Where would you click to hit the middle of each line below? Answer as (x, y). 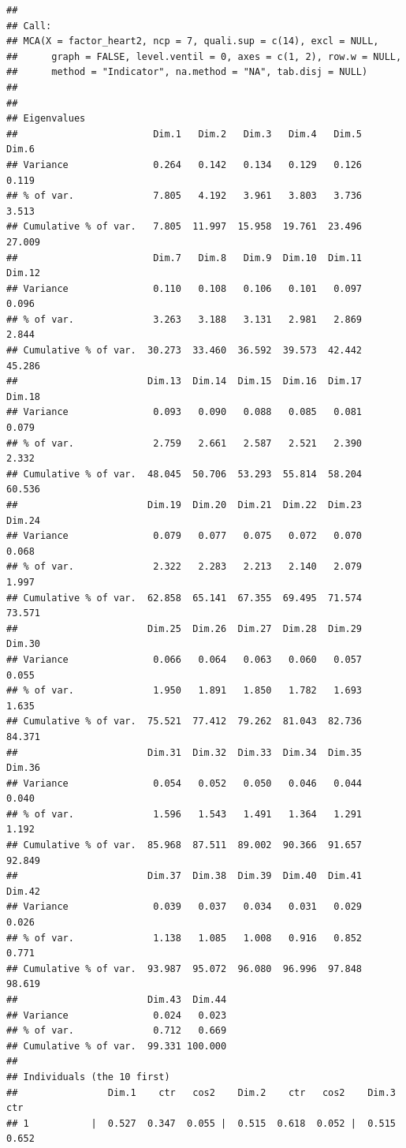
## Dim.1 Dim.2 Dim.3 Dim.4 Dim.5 (184, 134)
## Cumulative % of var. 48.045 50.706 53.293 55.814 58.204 (184, 474)
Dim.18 (23, 396)
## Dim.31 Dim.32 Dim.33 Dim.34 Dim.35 (184, 752)
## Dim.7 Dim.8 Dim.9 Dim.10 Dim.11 (184, 258)
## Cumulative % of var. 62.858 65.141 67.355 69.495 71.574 (184, 598)
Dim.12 (23, 273)
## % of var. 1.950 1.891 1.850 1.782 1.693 (184, 691)
